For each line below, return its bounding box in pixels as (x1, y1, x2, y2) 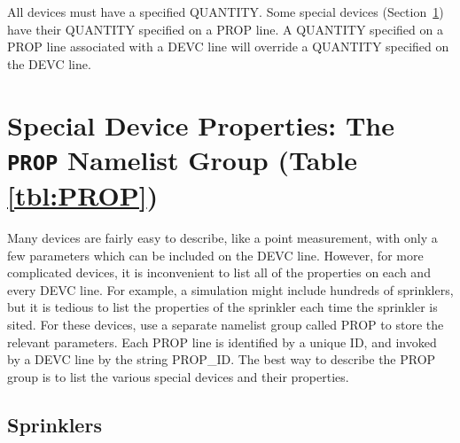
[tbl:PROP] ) (7, 177, 159, 214)
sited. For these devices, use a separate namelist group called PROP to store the (7, 315, 444, 333)
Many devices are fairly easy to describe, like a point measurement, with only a (7, 229, 438, 246)
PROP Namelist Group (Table (7, 141, 357, 177)
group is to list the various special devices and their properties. (7, 367, 349, 385)
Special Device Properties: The (7, 106, 394, 143)
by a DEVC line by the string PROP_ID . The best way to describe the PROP (7, 350, 436, 369)
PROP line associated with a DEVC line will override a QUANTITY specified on (7, 37, 449, 56)
